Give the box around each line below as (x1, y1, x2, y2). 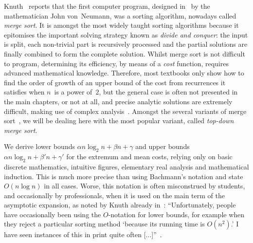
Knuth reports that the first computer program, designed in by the (4, 1, 210, 11)
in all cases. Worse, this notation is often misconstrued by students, (44, 181, 245, 191)
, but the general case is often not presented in (99, 87, 238, 97)
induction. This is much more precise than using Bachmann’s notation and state (4, 171, 243, 181)
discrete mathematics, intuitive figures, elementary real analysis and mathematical (4, 161, 249, 171)
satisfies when (4, 87, 45, 97)
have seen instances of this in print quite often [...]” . (4, 229, 162, 240)
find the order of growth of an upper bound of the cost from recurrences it (4, 77, 226, 87)
